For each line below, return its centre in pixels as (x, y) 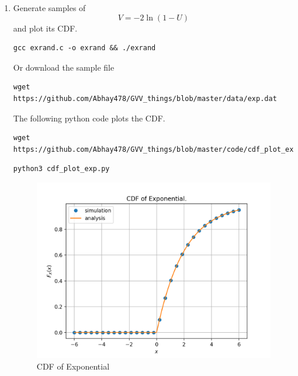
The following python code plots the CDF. (89, 118)
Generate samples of (49, 8)
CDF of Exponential (73, 366)
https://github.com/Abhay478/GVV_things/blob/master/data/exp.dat (145, 98)
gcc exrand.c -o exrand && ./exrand (84, 48)
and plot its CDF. (45, 28)
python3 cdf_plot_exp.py (61, 169)
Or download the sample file (64, 67)
